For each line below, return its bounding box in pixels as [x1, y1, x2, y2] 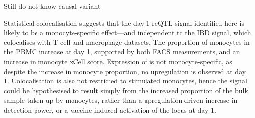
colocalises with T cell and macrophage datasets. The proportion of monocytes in [4, 37, 250, 47]
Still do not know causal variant [4, 1, 101, 11]
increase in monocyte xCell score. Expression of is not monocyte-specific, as [4, 56, 232, 66]
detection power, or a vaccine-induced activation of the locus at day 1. [4, 104, 216, 115]
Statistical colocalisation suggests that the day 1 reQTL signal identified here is [4, 17, 244, 28]
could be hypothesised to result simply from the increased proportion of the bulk [4, 85, 248, 95]
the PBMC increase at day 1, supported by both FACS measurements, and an [4, 46, 240, 57]
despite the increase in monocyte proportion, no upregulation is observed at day [4, 66, 246, 76]
